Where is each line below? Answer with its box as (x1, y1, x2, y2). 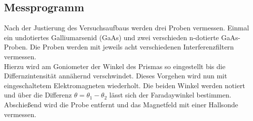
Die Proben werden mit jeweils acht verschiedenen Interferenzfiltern (30, 42, 234, 52)
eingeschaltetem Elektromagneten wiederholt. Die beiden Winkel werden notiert (4, 80, 246, 90)
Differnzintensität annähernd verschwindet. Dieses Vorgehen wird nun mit (4, 71, 227, 81)
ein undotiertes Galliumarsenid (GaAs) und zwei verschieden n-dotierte (4, 32, 219, 42)
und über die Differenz (4, 90, 72, 100)
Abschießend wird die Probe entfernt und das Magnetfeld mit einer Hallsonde (4, 99, 238, 109)
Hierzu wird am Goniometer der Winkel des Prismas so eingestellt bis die (4, 61, 225, 71)
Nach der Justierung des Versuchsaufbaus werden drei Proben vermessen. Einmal (4, 23, 249, 33)
